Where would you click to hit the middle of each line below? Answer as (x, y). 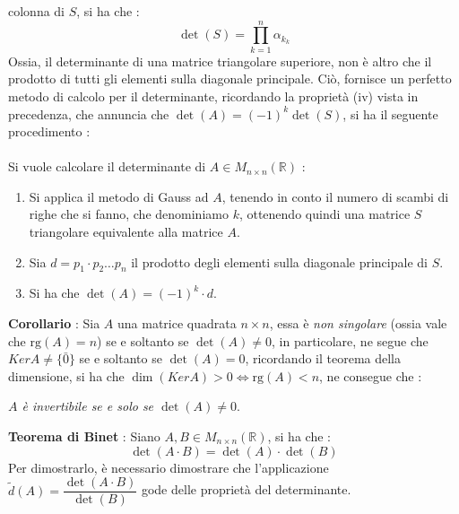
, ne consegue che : (371, 375)
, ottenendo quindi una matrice (325, 214)
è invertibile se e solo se (88, 406)
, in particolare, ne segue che (350, 340)
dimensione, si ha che (66, 375)
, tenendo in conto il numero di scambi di (335, 196)
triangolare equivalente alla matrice (126, 232)
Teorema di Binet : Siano (84, 436)
